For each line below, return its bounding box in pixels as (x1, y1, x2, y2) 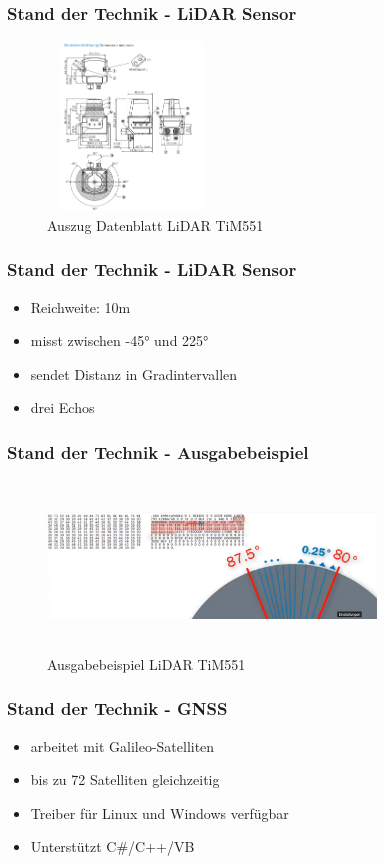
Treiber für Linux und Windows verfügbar (30, 802, 289, 823)
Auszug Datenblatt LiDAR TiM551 (47, 214, 264, 235)
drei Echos (30, 397, 95, 418)
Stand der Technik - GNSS (7, 696, 228, 721)
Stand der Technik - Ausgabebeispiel (7, 439, 309, 464)
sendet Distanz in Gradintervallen (30, 363, 238, 384)
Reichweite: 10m (30, 296, 131, 317)
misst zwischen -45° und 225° (30, 330, 209, 351)
